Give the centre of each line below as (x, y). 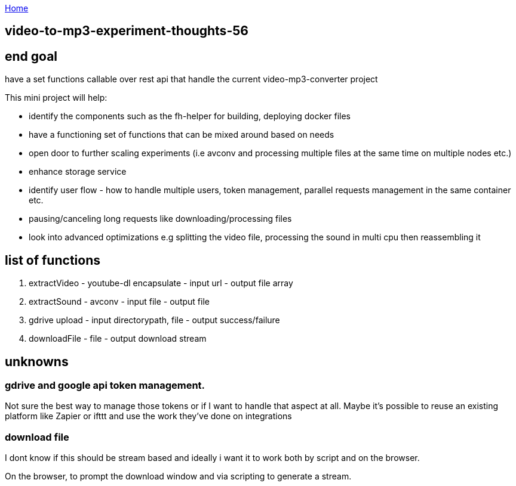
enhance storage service (78, 172)
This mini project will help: (56, 98)
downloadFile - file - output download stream (118, 339)
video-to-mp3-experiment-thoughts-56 (127, 31)
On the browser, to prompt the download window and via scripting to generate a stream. (178, 476)
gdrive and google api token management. (105, 385)
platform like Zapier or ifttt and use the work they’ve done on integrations (148, 416)
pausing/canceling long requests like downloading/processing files (160, 219)
